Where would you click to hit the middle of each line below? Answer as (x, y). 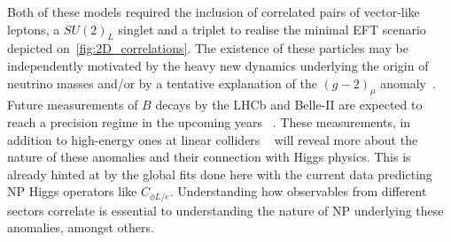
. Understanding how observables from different (298, 191)
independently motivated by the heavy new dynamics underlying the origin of (218, 65)
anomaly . (408, 83)
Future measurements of (73, 105)
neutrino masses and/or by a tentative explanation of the (162, 83)
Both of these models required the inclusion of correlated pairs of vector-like (214, 11)
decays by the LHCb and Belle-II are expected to (289, 105)
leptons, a (34, 29)
